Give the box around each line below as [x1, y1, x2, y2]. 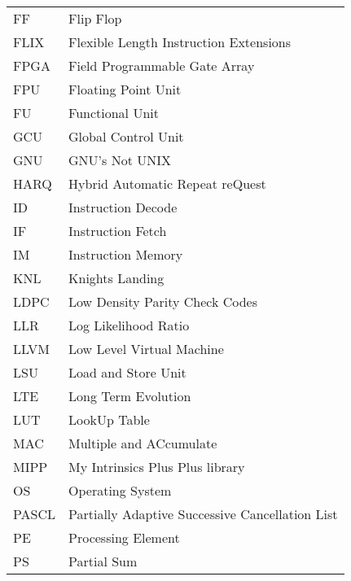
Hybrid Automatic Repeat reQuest [68, 174, 266, 193]
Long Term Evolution [68, 387, 191, 405]
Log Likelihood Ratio [68, 316, 190, 334]
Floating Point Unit [68, 80, 182, 98]
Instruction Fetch [68, 221, 167, 240]
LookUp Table [68, 410, 150, 429]
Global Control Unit [68, 127, 184, 146]
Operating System [68, 481, 172, 500]
